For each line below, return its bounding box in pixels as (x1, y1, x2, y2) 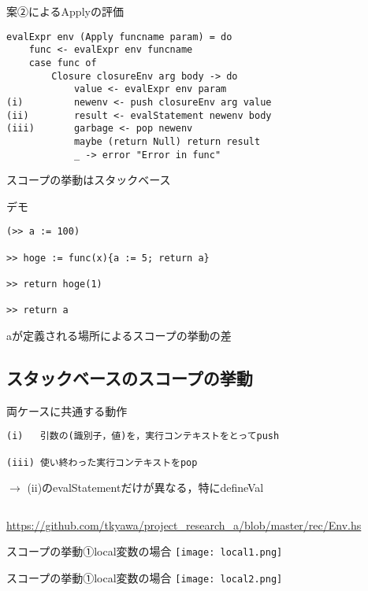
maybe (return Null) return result (73, 135, 261, 147)
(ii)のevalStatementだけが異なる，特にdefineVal (27, 479, 264, 496)
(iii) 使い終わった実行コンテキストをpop (6, 456, 198, 468)
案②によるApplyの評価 (6, 3, 124, 19)
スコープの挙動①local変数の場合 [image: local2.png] (6, 570, 283, 586)
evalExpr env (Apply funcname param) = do (6, 31, 232, 42)
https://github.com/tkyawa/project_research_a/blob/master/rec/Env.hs (6, 516, 362, 533)
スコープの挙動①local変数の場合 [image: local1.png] (6, 543, 283, 560)
